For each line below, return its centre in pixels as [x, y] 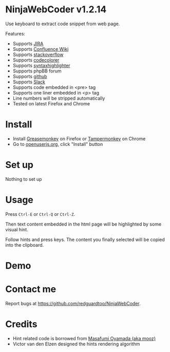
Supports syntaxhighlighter [41, 65]
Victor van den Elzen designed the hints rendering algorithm [76, 344]
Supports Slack [29, 82]
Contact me [31, 289]
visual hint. [17, 229]
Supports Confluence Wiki [41, 49]
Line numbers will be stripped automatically [59, 98]
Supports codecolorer [36, 60]
